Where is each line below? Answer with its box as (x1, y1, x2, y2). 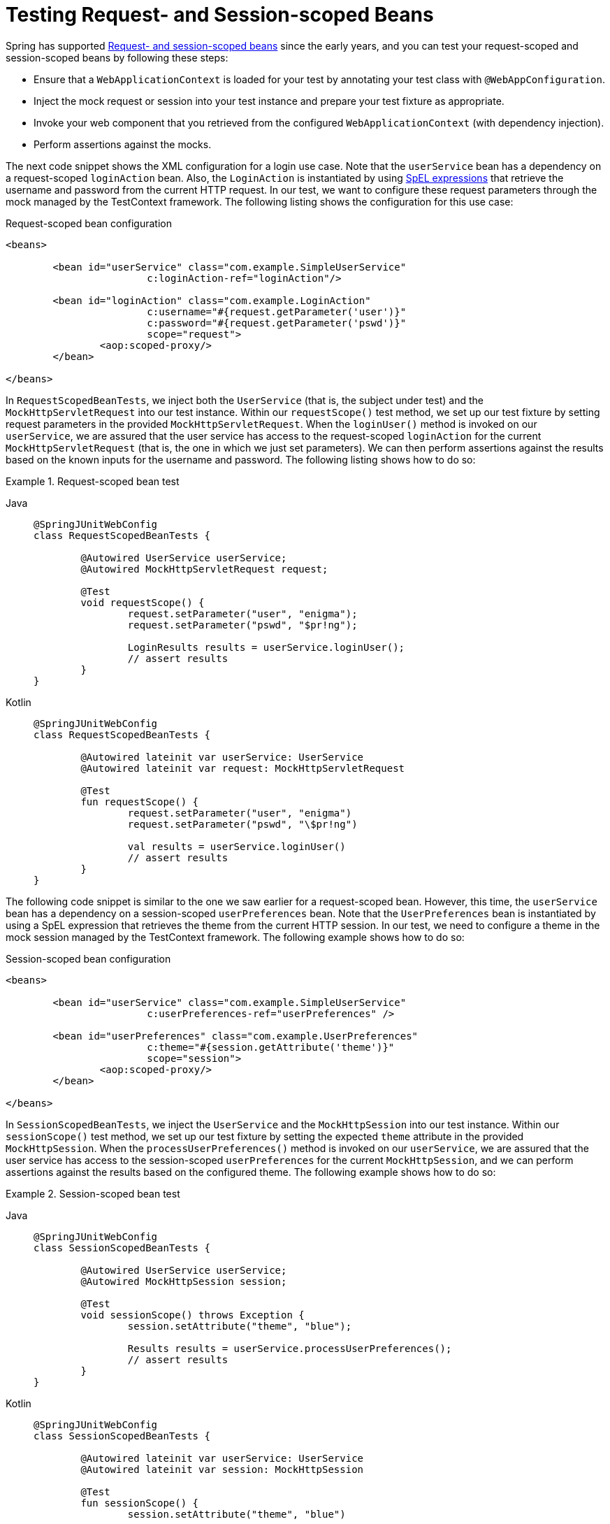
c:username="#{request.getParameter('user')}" (147, 305, 407, 317)
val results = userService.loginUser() (127, 840, 346, 852)
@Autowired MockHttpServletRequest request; (80, 563, 328, 575)
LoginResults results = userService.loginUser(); (127, 641, 405, 653)
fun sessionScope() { (80, 1497, 199, 1509)
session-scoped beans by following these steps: (6, 51, 228, 64)
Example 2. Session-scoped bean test (6, 1187, 180, 1200)
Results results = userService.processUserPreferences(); (127, 1342, 452, 1354)
